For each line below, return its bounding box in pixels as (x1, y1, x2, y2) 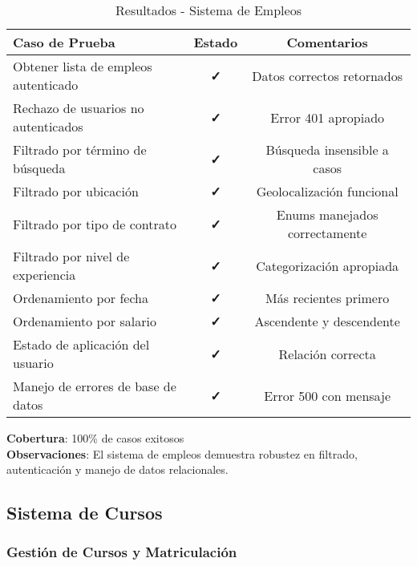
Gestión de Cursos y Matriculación (6, 542, 237, 562)
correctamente (287, 224, 367, 242)
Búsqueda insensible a (265, 140, 389, 159)
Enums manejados (276, 205, 379, 224)
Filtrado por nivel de (13, 247, 130, 265)
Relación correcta (278, 344, 376, 363)
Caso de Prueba (13, 33, 115, 51)
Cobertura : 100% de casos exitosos (6, 430, 184, 446)
